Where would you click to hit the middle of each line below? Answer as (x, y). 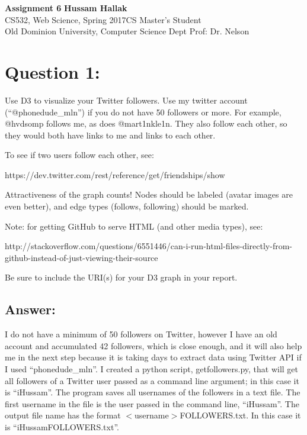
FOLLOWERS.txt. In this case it (240, 415)
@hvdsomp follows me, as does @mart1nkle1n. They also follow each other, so (146, 123)
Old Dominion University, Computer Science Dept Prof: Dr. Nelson (127, 31)
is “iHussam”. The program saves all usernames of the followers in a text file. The (153, 392)
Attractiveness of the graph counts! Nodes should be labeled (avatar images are (149, 194)
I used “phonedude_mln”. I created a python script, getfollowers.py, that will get (152, 369)
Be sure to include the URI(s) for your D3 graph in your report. (121, 277)
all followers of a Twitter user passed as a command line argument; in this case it (152, 380)
